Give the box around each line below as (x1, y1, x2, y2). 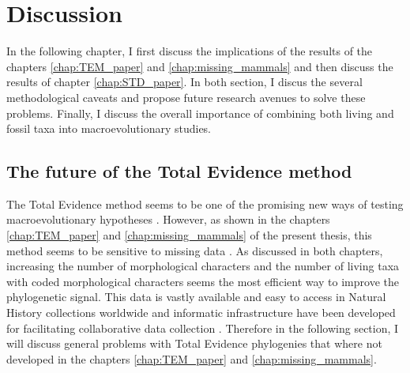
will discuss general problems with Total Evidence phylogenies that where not (6, 335, 382, 352)
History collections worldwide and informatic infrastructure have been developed (6, 304, 396, 321)
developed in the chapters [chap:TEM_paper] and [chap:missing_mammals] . (6, 350, 377, 367)
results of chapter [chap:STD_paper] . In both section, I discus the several (6, 73, 363, 90)
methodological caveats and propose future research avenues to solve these (6, 89, 366, 105)
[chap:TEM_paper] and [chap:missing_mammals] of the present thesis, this (6, 227, 372, 243)
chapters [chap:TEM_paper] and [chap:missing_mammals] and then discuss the (6, 58, 393, 74)
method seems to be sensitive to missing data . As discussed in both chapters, (6, 242, 383, 258)
